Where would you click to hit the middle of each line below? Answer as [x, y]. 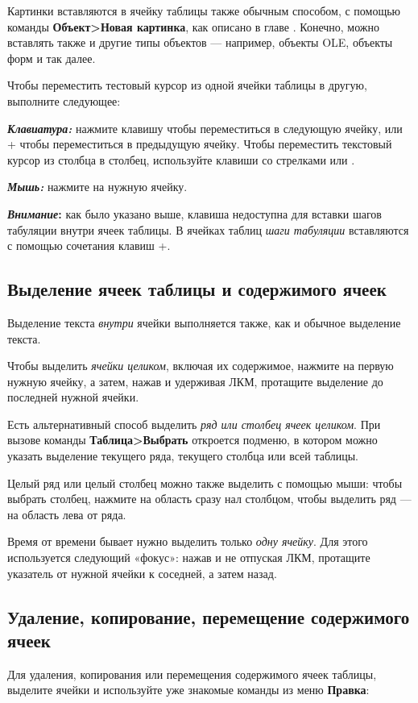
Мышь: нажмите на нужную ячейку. [97, 187]
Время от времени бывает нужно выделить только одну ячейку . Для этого [188, 541]
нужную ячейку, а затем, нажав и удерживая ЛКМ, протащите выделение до [195, 381]
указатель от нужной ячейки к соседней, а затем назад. [142, 573]
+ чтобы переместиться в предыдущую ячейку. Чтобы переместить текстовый [200, 144]
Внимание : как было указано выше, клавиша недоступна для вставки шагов [195, 213]
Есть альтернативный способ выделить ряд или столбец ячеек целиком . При [194, 424]
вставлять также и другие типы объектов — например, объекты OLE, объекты [200, 42]
